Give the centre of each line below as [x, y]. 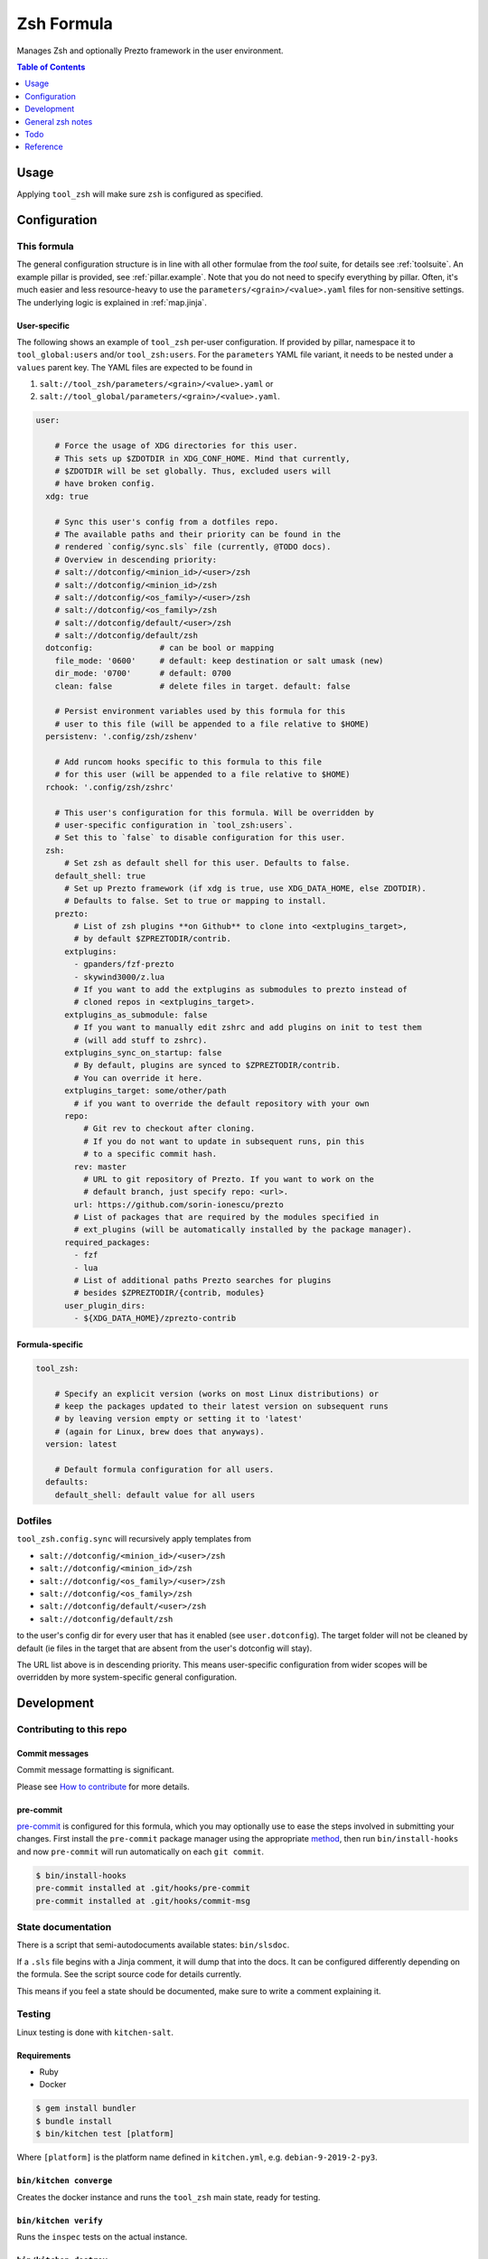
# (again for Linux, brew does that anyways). [160, 1431]
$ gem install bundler [86, 2109]
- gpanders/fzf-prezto [124, 964]
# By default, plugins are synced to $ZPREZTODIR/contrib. [207, 1065]
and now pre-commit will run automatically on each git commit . [141, 1851]
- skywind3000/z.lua [119, 977]
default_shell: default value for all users [155, 1495]
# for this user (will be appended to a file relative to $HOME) [202, 774]
